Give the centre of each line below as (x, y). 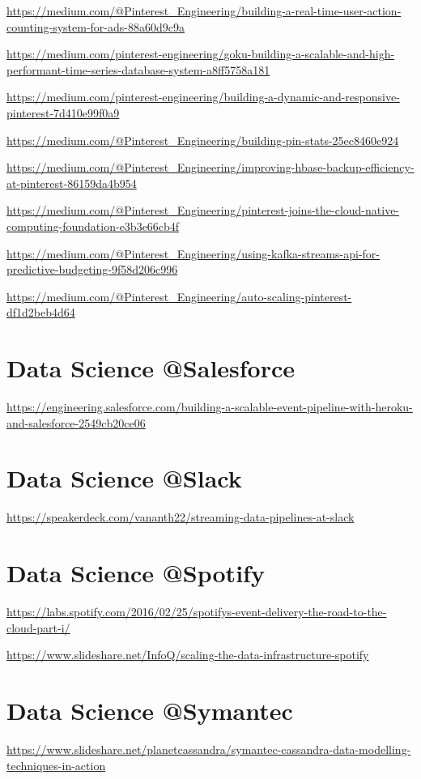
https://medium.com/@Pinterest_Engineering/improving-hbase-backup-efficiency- (210, 167)
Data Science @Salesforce (151, 368)
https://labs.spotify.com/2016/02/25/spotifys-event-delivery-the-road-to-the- (197, 612)
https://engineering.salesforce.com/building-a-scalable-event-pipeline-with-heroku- (210, 407)
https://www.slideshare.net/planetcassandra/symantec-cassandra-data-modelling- (209, 749)
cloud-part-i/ (38, 627)
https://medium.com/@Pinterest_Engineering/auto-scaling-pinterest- (179, 296)
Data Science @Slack (124, 478)
